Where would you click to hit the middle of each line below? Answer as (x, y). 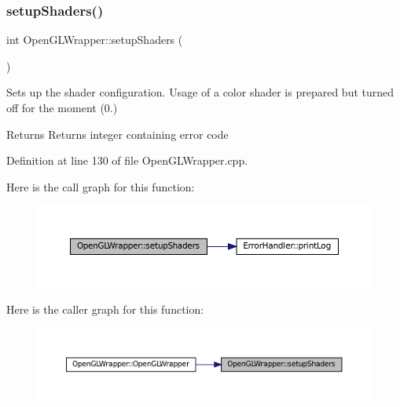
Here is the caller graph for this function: (105, 309)
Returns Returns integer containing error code (117, 134)
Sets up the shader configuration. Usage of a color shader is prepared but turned (200, 92)
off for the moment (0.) (62, 107)
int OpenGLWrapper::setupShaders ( (95, 40)
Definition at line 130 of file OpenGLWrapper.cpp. (127, 160)
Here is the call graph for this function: (101, 186)
